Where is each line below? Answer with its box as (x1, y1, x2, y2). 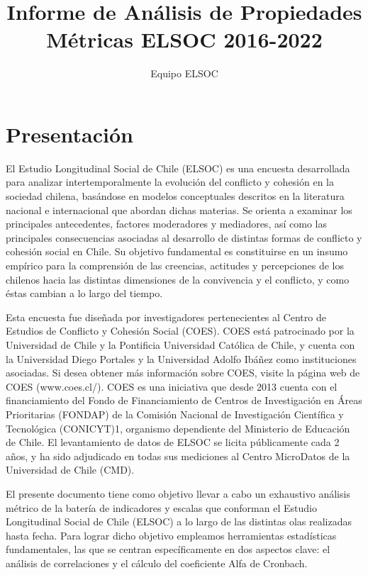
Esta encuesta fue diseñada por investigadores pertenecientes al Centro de (6, 309, 326, 324)
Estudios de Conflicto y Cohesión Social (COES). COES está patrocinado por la (6, 323, 355, 338)
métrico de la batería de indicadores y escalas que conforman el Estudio (6, 500, 317, 515)
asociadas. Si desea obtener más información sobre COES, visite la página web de (6, 365, 360, 380)
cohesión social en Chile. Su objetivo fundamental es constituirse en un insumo (6, 244, 348, 259)
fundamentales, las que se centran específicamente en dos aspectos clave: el (6, 542, 330, 557)
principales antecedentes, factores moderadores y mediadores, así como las (6, 216, 327, 231)
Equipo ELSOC (150, 66, 218, 81)
